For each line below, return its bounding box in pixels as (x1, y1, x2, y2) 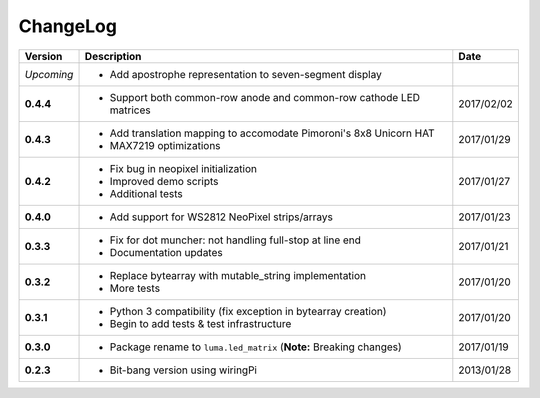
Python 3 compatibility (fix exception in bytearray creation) (109, 304, 387, 318)
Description (84, 49, 142, 63)
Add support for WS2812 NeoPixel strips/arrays (109, 210, 334, 224)
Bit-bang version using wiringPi (109, 363, 257, 377)
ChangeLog (18, 15, 117, 37)
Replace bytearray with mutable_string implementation (109, 268, 367, 282)
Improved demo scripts (109, 174, 219, 188)
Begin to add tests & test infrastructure (109, 316, 292, 330)
